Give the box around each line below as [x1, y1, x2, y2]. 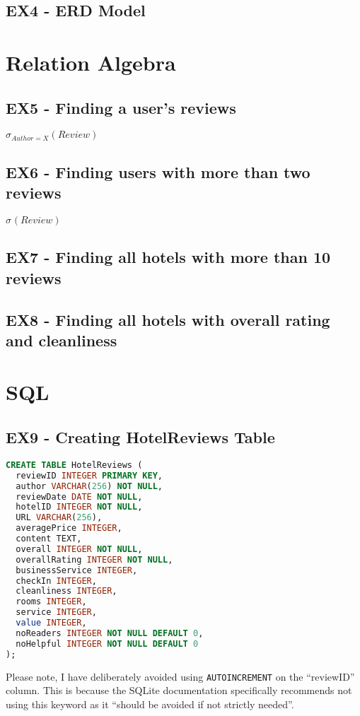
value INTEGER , [16, 618, 87, 628]
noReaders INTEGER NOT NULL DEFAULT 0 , [16, 628, 204, 638]
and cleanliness [6, 329, 117, 351]
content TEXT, [16, 534, 82, 544]
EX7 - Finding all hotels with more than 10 [6, 246, 331, 268]
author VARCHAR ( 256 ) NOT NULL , [16, 481, 163, 491]
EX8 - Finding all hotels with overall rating [6, 308, 330, 330]
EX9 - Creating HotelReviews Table [6, 426, 275, 448]
